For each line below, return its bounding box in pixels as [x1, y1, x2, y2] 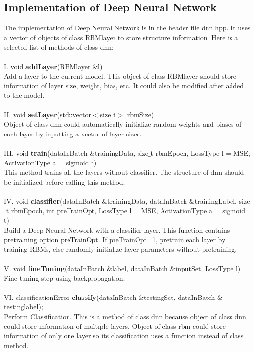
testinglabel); [4, 301, 43, 312]
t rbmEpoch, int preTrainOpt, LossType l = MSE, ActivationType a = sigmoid [6, 205, 245, 216]
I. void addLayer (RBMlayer [4, 61, 91, 71]
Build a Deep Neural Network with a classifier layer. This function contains [4, 224, 230, 235]
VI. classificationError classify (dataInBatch [4, 292, 137, 302]
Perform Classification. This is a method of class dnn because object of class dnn [4, 311, 246, 322]
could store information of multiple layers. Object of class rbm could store [4, 321, 226, 331]
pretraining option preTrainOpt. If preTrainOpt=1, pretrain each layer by [4, 234, 226, 244]
